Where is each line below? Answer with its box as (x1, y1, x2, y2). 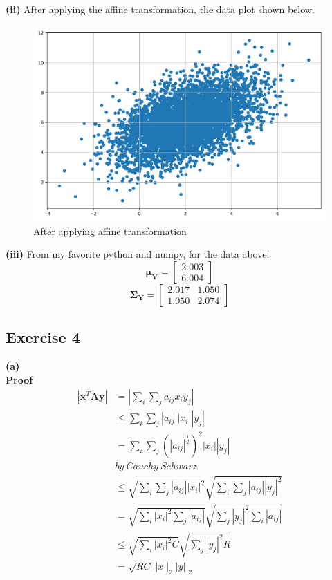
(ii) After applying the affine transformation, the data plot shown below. (6, 2, 315, 16)
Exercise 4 (6, 326, 80, 348)
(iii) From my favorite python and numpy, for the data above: (6, 247, 270, 261)
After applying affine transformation (33, 223, 187, 238)
